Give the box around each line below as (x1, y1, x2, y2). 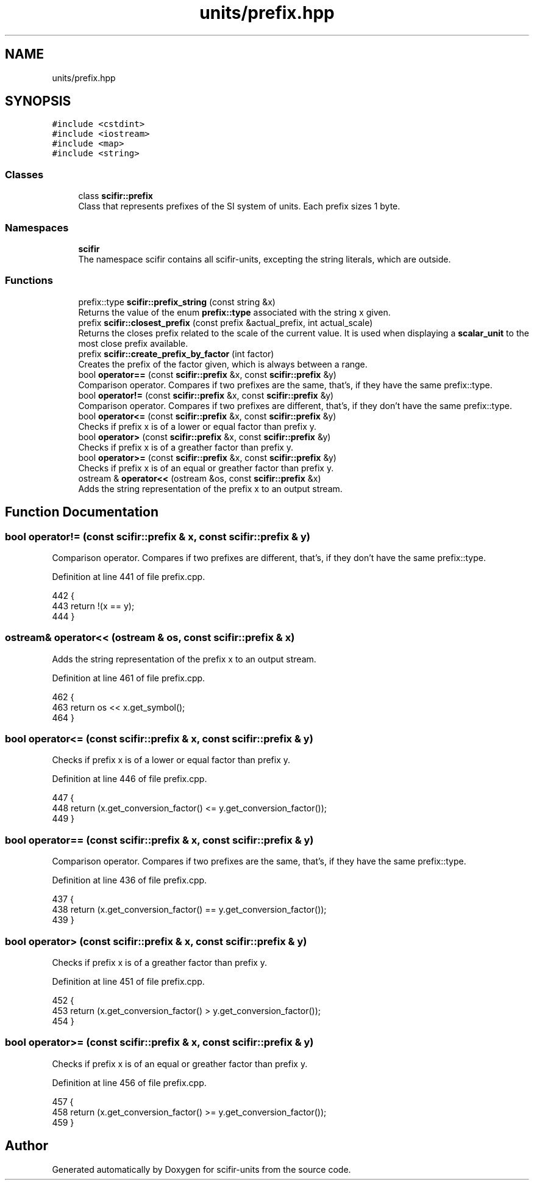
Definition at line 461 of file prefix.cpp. (52, 672, 205, 683)
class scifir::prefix (78, 190, 153, 201)
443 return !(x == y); (52, 600, 135, 611)
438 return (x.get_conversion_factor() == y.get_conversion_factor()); (52, 904, 327, 915)
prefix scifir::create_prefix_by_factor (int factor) (78, 348, 274, 359)
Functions (5, 274, 53, 287)
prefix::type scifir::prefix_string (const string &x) (78, 296, 276, 307)
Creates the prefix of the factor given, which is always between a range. (78, 358, 368, 369)
